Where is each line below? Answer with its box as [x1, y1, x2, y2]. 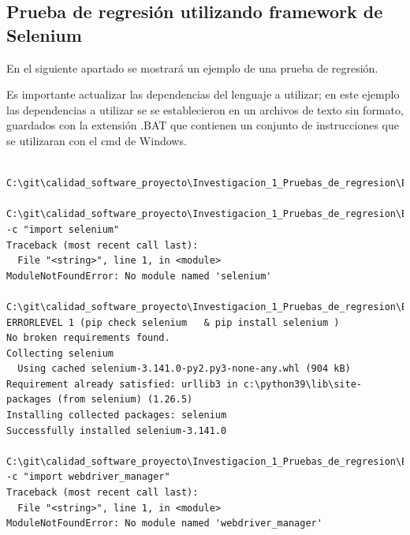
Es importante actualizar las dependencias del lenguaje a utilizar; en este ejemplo [6, 86, 400, 103]
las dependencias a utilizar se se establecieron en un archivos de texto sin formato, [6, 101, 404, 118]
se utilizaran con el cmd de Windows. [6, 132, 187, 148]
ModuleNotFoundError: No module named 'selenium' [6, 270, 272, 282]
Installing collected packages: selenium [6, 410, 227, 421]
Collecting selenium [6, 347, 114, 359]
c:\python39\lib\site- [243, 378, 363, 390]
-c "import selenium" [6, 223, 120, 235]
